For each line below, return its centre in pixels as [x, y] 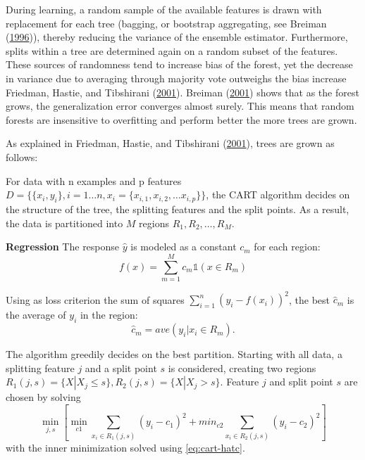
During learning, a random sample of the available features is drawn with [164, 9]
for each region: [287, 247]
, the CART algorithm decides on [278, 194]
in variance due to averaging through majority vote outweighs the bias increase [176, 78]
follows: [22, 156]
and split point [301, 382]
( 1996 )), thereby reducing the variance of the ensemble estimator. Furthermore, [177, 37]
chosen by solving [43, 397]
